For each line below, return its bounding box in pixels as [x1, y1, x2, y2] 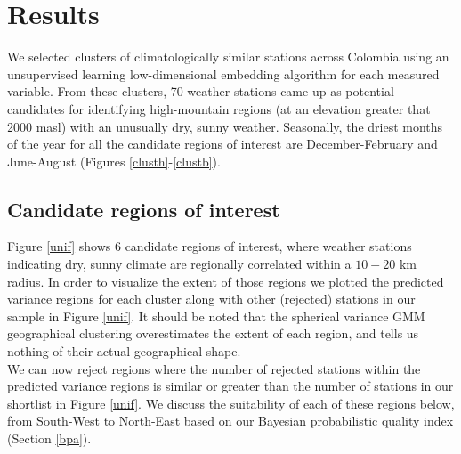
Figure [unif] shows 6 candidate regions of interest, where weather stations [7, 237, 412, 255]
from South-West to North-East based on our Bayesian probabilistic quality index [7, 411, 454, 430]
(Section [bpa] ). [7, 429, 92, 448]
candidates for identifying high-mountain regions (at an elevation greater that [7, 99, 431, 118]
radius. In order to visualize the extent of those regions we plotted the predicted [7, 272, 444, 290]
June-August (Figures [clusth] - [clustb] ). [7, 151, 221, 170]
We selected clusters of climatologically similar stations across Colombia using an [7, 47, 449, 66]
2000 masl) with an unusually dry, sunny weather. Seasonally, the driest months [7, 117, 443, 135]
